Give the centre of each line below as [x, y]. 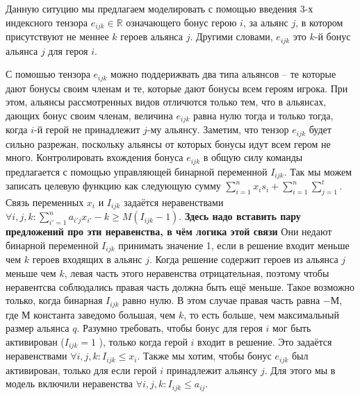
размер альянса [38, 328]
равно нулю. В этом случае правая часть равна [221, 300]
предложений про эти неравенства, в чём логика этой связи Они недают [169, 231]
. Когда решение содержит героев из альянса [244, 259]
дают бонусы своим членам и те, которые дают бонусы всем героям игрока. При [177, 88]
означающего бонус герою [181, 22]
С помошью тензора [48, 74]
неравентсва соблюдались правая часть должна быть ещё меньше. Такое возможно [180, 286]
